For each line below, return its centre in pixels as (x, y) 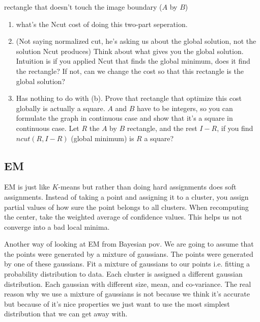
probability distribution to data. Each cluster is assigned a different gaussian (123, 274)
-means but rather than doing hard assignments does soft (147, 187)
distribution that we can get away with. (66, 314)
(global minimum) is (103, 138)
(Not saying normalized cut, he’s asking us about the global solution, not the (136, 41)
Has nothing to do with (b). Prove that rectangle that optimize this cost (129, 98)
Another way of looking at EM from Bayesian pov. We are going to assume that (129, 244)
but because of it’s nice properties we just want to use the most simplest (117, 303)
